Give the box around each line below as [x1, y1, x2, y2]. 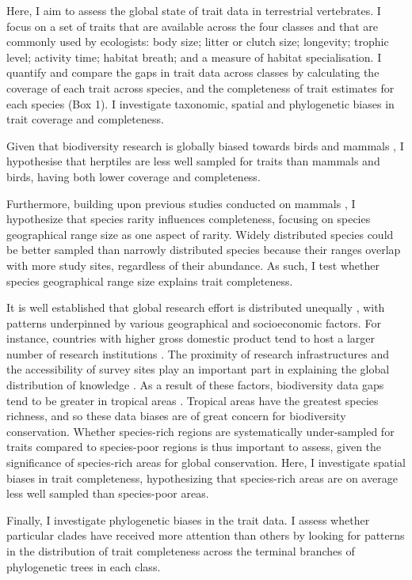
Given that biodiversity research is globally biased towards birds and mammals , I [6, 137, 404, 154]
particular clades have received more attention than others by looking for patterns [6, 527, 405, 544]
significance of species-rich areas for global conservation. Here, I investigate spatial [6, 454, 406, 471]
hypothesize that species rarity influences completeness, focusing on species [6, 210, 371, 227]
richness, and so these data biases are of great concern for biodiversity [6, 408, 346, 424]
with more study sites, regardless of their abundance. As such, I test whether [6, 256, 380, 273]
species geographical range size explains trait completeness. [6, 272, 293, 289]
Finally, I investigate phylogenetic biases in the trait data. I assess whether [6, 511, 370, 528]
